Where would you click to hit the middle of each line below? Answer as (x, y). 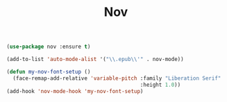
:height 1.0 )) (160, 85)
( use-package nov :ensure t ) (49, 47)
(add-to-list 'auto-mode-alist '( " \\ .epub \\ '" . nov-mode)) (95, 60)
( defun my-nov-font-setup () (49, 71)
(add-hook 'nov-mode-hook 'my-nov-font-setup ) (75, 91)
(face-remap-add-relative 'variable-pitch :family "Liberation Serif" (117, 78)
